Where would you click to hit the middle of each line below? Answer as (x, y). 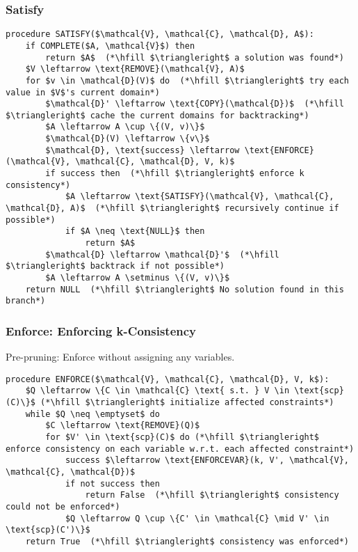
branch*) (26, 301)
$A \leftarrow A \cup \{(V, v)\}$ (125, 127)
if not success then (112, 483)
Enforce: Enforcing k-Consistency (101, 330)
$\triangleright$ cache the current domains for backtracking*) (157, 115)
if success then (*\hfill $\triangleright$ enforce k (175, 174)
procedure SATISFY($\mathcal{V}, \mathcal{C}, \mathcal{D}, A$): (160, 34)
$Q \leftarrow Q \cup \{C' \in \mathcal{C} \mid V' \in (197, 518)
